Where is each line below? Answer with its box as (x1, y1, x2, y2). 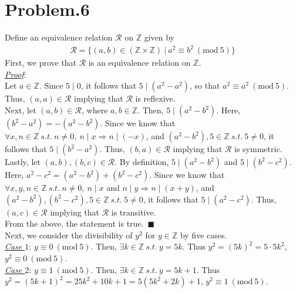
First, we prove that (5, 56, 77, 69)
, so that (189, 79, 220, 92)
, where (82, 104, 108, 116)
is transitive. (111, 206, 156, 218)
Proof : (5, 68, 26, 80)
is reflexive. (135, 92, 176, 105)
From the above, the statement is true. (5, 217, 144, 230)
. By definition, (115, 156, 169, 168)
